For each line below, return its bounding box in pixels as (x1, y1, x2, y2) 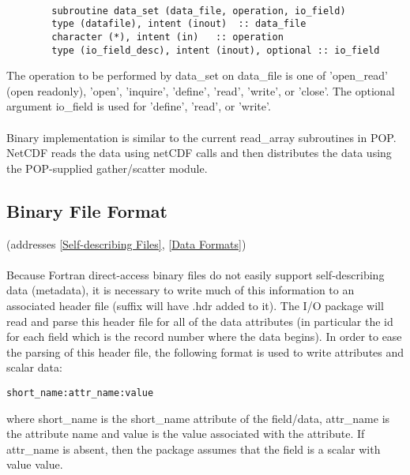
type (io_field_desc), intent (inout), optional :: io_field (51, 44, 380, 56)
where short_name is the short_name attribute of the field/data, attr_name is (6, 410, 390, 426)
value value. (6, 456, 63, 473)
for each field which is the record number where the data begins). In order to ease (6, 328, 402, 345)
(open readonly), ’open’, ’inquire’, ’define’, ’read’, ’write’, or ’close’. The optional (6, 82, 395, 99)
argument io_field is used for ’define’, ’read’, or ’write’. (6, 98, 271, 114)
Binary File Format (6, 198, 167, 223)
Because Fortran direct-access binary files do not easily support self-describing (6, 266, 385, 282)
